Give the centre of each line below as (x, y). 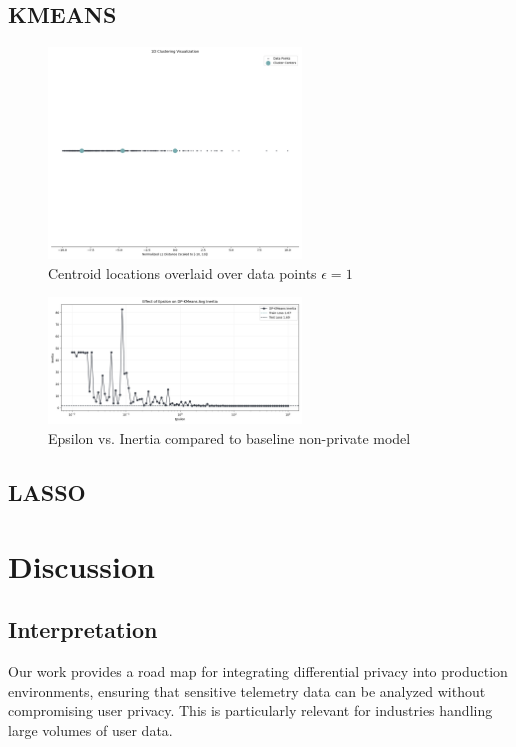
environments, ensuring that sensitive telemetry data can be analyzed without (247, 690)
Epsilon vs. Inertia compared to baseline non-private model (229, 438)
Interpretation (83, 629)
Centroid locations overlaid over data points (182, 272)
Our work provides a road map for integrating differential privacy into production (258, 671)
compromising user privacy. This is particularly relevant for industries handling (250, 710)
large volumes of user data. (90, 729)
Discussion (81, 565)
